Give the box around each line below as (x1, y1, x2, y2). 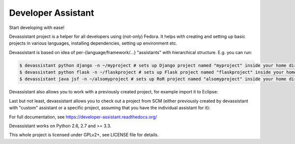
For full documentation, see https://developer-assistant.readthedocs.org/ (9, 114, 157, 120)
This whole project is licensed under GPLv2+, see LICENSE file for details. (9, 132, 159, 138)
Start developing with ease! (9, 25, 65, 30)
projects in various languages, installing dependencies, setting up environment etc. (9, 40, 177, 46)
